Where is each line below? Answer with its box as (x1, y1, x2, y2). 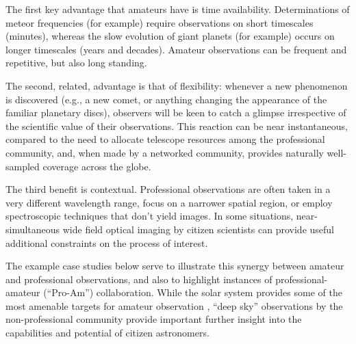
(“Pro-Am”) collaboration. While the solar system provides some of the (43, 285, 342, 300)
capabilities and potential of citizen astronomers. (5, 326, 209, 340)
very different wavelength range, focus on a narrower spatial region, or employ (5, 195, 333, 209)
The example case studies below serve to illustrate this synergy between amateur (5, 259, 344, 273)
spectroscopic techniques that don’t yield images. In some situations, (5, 209, 294, 223)
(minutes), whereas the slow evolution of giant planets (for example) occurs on (5, 29, 335, 43)
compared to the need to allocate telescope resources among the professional (5, 132, 325, 146)
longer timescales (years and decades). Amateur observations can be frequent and (5, 42, 347, 56)
